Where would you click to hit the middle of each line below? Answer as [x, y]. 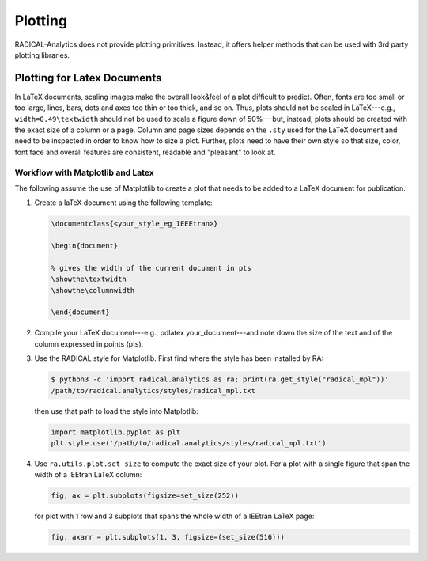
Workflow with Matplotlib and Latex [84, 172]
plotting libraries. [42, 55]
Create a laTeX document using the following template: [123, 203]
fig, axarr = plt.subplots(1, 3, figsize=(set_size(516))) [168, 537]
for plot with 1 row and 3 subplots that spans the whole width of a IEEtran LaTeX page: [174, 516]
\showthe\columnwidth [93, 290]
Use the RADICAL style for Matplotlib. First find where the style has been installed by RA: [179, 358]
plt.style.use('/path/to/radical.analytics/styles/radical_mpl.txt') [189, 443]
